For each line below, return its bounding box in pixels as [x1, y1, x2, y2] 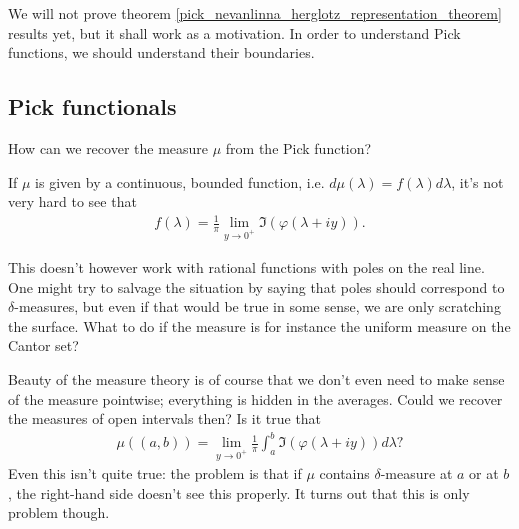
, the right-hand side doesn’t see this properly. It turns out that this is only [8, 482, 470, 503]
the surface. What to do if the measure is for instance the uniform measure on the [8, 315, 511, 336]
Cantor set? [8, 335, 79, 356]
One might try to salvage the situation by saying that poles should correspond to [8, 276, 505, 297]
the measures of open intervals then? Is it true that [8, 408, 322, 429]
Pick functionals [8, 91, 177, 122]
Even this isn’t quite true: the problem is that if [8, 463, 302, 484]
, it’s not [451, 171, 504, 192]
